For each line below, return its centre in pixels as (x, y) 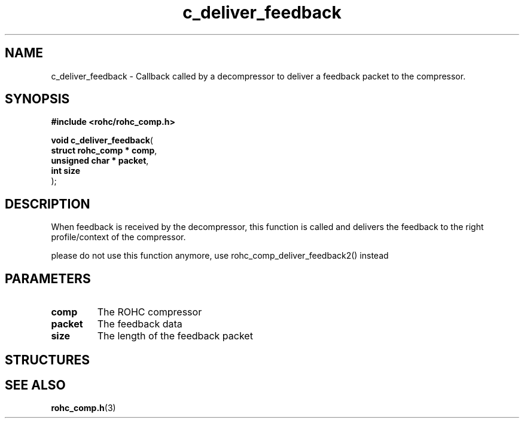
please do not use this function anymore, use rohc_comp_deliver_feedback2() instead (220, 256)
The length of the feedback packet (175, 336)
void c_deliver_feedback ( (102, 140)
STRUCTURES (47, 360)
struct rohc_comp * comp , (104, 151)
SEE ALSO (35, 385)
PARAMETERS (48, 278)
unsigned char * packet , (100, 161)
